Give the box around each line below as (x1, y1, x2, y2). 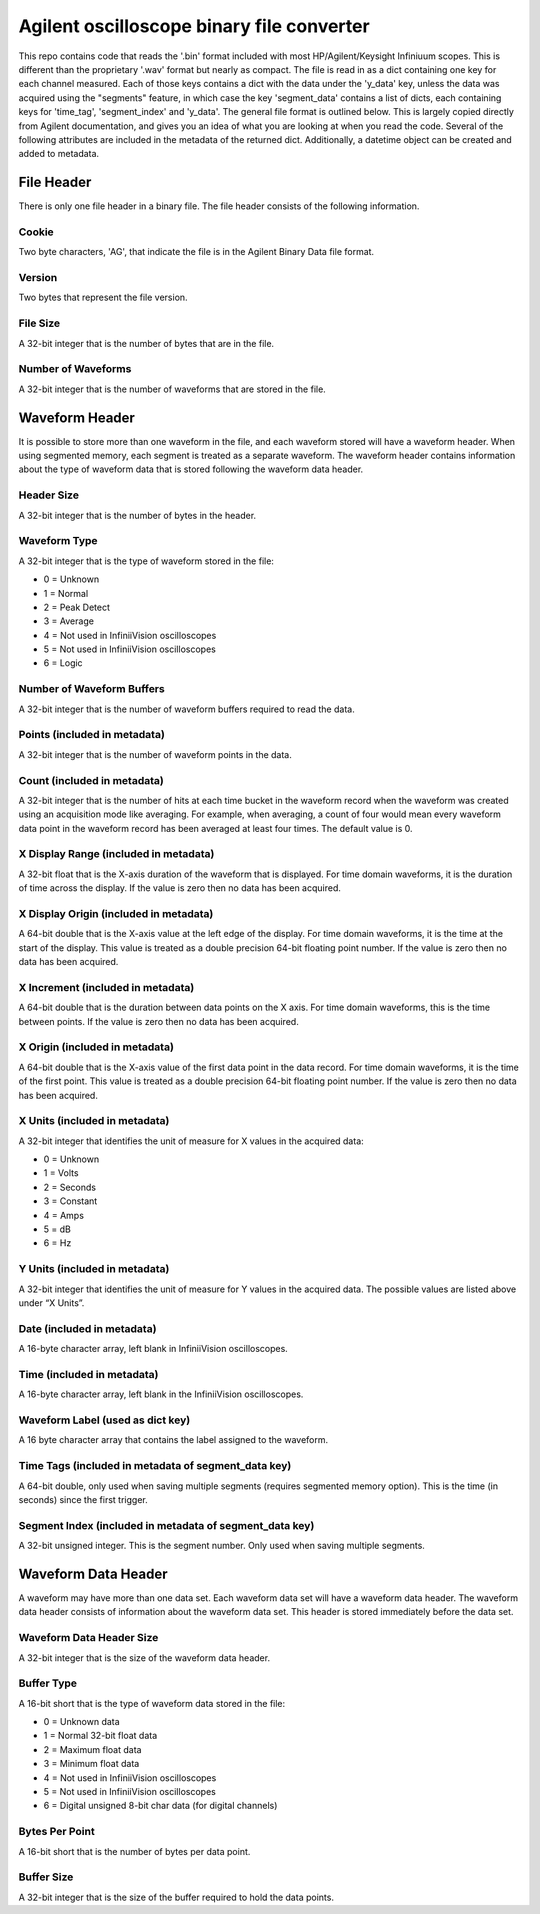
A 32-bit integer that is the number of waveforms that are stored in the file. (18, 383, 327, 395)
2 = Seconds (43, 1181, 97, 1193)
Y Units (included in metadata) (18, 1262, 170, 1276)
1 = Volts (43, 1167, 79, 1179)
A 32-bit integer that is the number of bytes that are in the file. (18, 337, 275, 349)
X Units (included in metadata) (18, 1114, 170, 1128)
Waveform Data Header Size (18, 1631, 159, 1645)
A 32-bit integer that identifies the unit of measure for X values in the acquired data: (18, 1135, 364, 1147)
